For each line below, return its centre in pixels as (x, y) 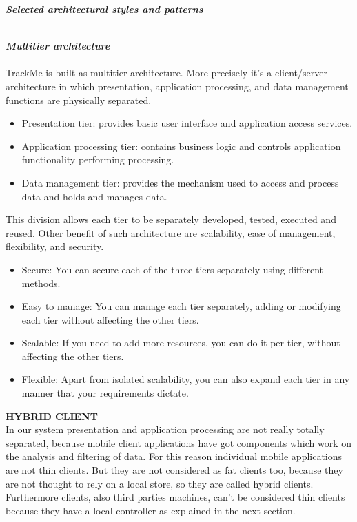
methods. (41, 283)
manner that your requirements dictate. (105, 393)
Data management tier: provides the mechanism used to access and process (180, 182)
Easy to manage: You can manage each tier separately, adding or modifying (181, 306)
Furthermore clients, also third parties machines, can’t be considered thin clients (175, 497)
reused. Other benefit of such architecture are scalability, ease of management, (171, 232)
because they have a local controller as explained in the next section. (151, 510)
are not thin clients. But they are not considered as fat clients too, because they (174, 470)
